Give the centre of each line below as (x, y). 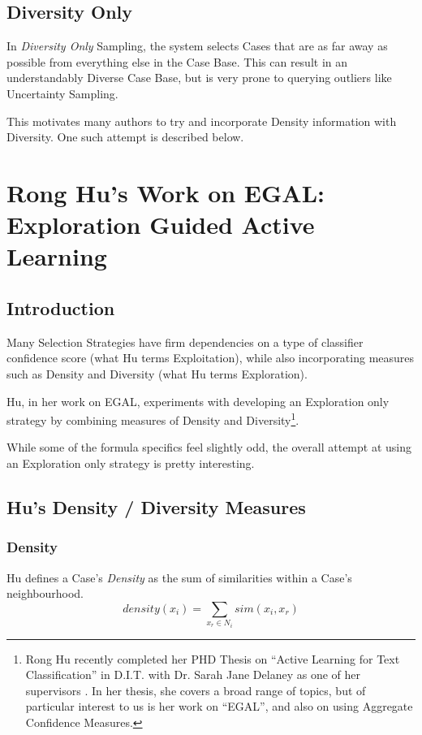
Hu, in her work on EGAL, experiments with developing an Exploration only (198, 401)
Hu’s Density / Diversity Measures (156, 506)
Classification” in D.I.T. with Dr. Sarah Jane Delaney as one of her (193, 674)
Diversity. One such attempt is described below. (125, 137)
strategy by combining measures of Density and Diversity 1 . (153, 419)
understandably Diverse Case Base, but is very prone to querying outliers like (199, 78)
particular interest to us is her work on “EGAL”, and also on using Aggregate (219, 706)
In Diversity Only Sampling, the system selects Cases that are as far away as (197, 46)
